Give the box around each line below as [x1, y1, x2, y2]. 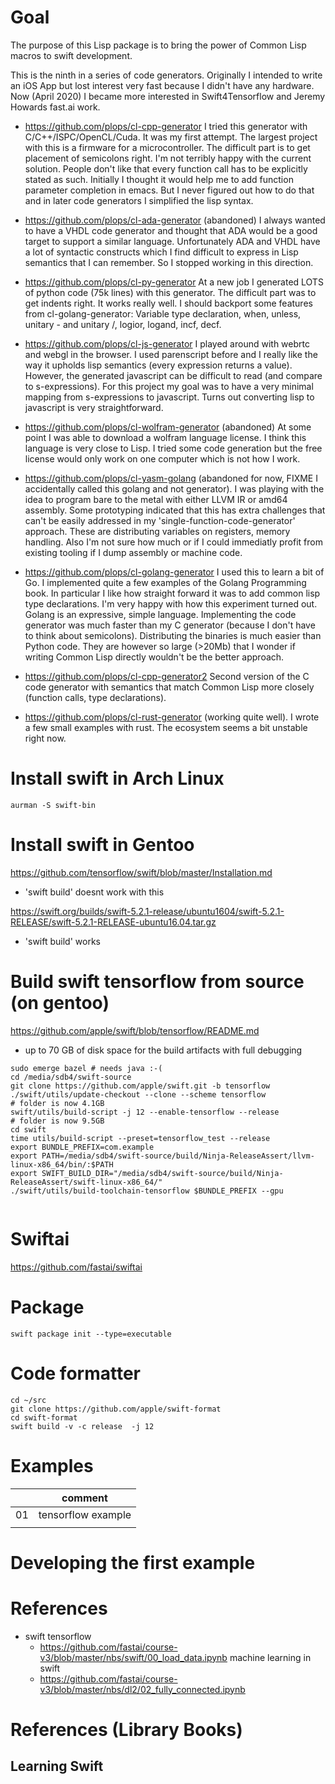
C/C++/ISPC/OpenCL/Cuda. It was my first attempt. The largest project [24, 131, 318, 143]
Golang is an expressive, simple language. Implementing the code [24, 608, 297, 620]
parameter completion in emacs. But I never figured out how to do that [24, 184, 315, 196]
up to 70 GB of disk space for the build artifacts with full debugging [24, 1044, 303, 1056]
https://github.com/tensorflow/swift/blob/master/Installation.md [10, 866, 273, 878]
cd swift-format [10, 1412, 78, 1423]
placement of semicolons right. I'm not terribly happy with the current [24, 152, 312, 164]
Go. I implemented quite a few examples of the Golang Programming [24, 576, 307, 588]
